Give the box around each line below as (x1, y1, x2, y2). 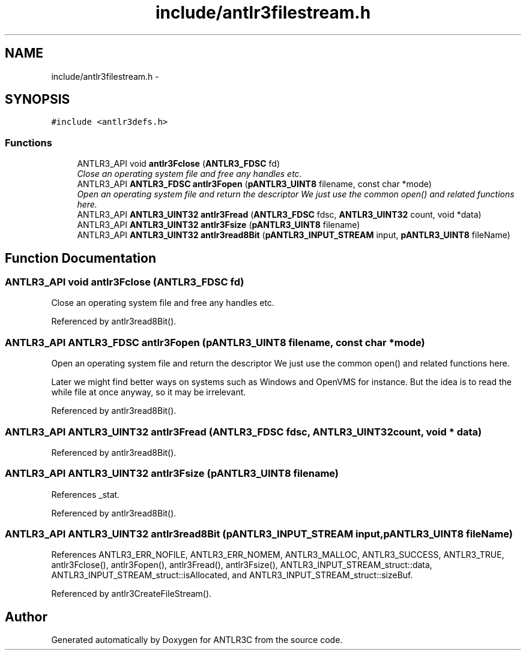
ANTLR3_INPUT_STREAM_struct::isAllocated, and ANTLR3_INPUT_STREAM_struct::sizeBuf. (51, 570, 413, 581)
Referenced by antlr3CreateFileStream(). (51, 588, 212, 599)
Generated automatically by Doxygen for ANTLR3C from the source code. (51, 635, 343, 645)
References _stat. (51, 489, 120, 500)
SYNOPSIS (5, 92, 70, 107)
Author (5, 609, 47, 624)
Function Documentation (5, 250, 156, 266)
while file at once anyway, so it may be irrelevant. (51, 387, 246, 398)
